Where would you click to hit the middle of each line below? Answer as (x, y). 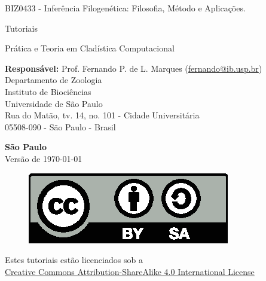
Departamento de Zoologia (53, 80)
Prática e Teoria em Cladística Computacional (90, 48)
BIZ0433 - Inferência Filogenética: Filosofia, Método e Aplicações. (125, 8)
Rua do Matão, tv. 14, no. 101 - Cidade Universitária (102, 115)
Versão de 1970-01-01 (44, 158)
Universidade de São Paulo (54, 103)
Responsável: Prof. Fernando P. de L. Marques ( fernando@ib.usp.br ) (134, 68)
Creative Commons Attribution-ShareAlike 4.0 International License (130, 271)
